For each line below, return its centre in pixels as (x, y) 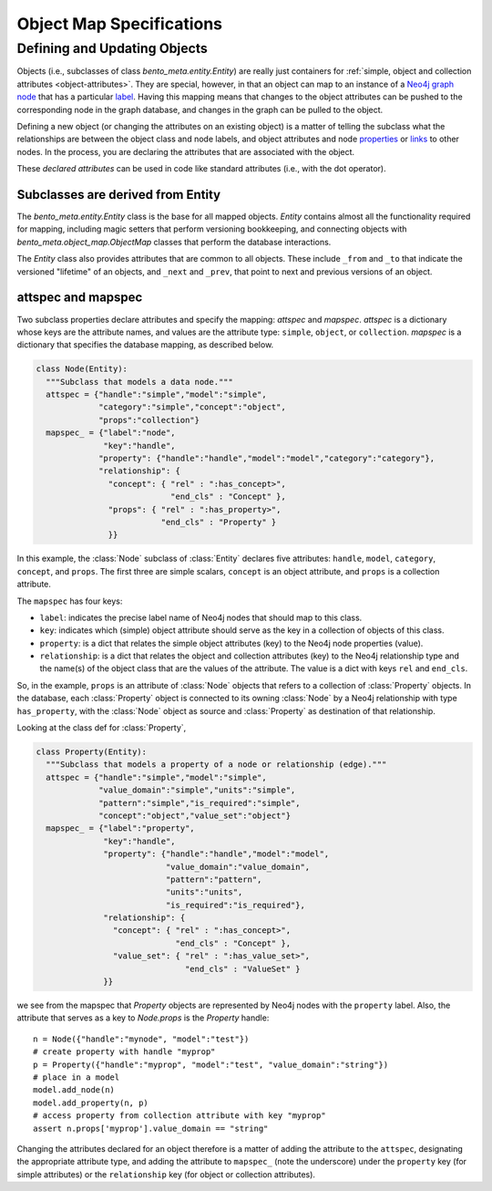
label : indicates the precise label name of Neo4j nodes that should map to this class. (201, 617)
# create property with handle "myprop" (124, 1052)
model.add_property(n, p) (91, 1103)
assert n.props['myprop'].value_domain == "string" (151, 1128)
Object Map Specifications (120, 24)
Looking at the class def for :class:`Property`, (102, 728)
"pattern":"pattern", (214, 879)
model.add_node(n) (74, 1090)
